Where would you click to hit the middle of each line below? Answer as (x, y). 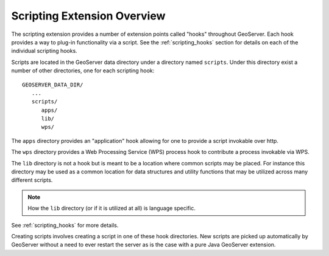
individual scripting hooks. (44, 51)
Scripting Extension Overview (88, 16)
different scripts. (32, 180)
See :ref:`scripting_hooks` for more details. (65, 225)
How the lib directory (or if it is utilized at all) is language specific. (112, 208)
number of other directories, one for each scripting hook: (83, 71)
